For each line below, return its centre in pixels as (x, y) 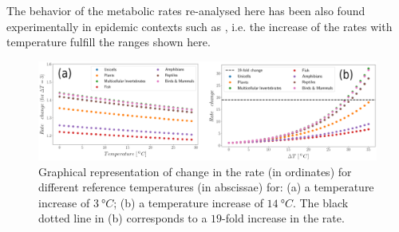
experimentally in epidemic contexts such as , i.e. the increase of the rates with (199, 26)
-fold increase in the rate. (283, 218)
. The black (320, 202)
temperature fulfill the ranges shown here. (109, 42)
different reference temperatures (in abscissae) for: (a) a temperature (206, 187)
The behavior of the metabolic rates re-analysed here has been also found (186, 10)
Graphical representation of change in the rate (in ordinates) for (195, 171)
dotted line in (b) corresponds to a (123, 218)
